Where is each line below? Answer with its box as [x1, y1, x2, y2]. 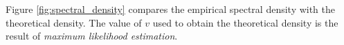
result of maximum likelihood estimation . [6, 29, 178, 43]
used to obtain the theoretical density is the [152, 15, 338, 29]
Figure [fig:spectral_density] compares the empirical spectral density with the [6, 2, 336, 16]
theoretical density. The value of [6, 15, 142, 29]
